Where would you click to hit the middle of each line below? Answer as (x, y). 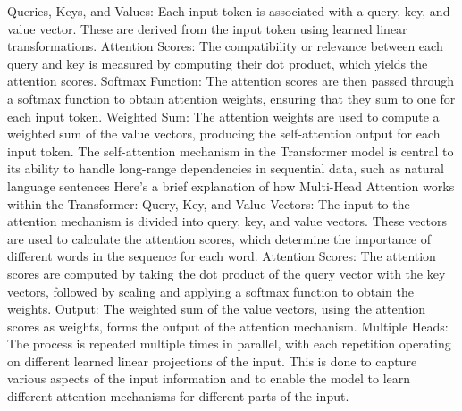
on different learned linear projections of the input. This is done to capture (212, 361)
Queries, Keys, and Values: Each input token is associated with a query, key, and (229, 11)
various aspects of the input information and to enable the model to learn (209, 378)
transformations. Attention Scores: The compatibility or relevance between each (225, 46)
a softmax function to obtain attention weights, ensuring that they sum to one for (231, 98)
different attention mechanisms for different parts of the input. (178, 396)
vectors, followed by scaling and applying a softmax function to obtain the (210, 291)
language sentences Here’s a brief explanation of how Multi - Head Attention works (231, 185)
